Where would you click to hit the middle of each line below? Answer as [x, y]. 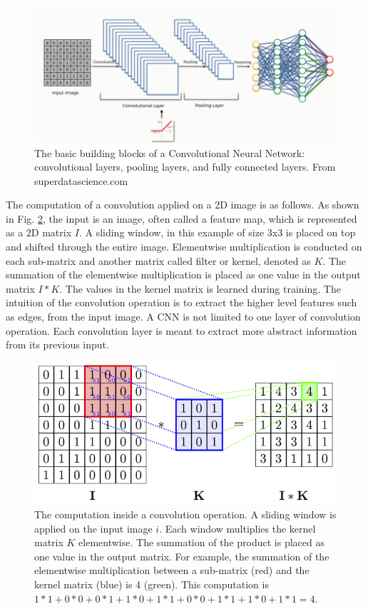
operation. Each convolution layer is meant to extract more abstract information [182, 330]
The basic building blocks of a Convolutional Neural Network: [170, 152]
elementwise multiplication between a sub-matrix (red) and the [172, 570]
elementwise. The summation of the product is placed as [201, 542]
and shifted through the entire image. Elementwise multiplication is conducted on [184, 247]
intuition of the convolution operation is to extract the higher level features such [182, 302]
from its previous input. [57, 344]
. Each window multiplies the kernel [237, 528]
